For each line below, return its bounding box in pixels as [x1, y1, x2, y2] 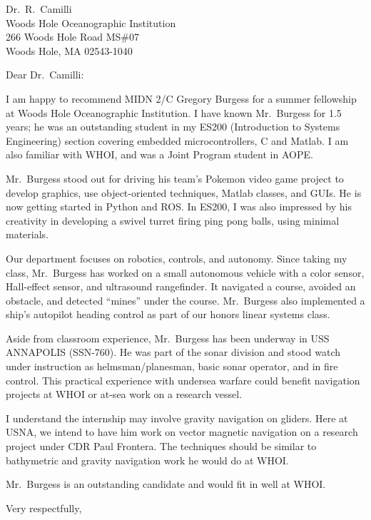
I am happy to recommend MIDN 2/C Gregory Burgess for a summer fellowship [6, 91, 357, 106]
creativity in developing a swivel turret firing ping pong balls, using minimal [6, 213, 340, 228]
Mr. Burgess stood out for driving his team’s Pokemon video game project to [6, 170, 344, 185]
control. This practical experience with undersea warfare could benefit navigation [6, 372, 360, 387]
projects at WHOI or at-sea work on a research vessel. [6, 387, 243, 402]
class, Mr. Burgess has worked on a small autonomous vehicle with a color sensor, [6, 265, 365, 280]
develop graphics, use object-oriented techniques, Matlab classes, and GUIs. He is [6, 185, 362, 200]
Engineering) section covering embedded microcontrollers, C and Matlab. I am [6, 133, 349, 148]
